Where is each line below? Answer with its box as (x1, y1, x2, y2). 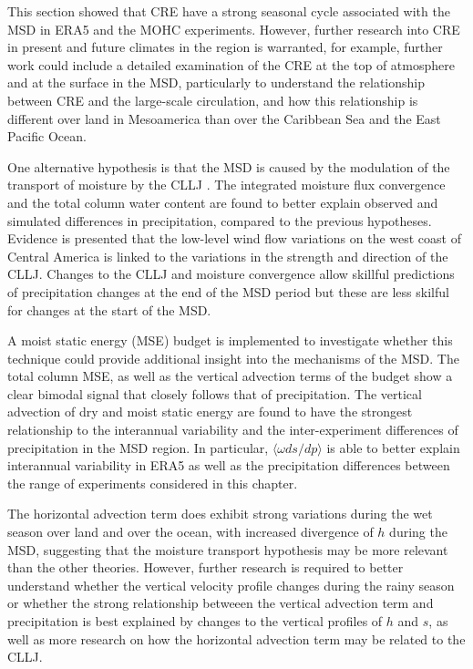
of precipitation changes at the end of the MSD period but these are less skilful (7, 282, 449, 301)
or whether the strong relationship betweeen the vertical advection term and (7, 593, 434, 612)
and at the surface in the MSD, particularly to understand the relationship (7, 73, 426, 92)
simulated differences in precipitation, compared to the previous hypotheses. (7, 211, 432, 230)
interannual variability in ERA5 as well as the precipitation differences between (7, 456, 450, 475)
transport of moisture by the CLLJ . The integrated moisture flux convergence (7, 175, 446, 194)
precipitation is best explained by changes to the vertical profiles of (7, 612, 383, 630)
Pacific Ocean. (7, 127, 87, 146)
